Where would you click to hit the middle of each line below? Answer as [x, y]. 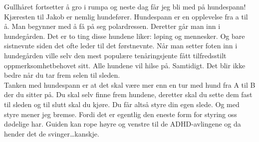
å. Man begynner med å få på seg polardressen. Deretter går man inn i [112, 26]
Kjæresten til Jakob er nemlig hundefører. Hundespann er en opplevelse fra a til [126, 16]
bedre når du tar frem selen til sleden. [62, 75]
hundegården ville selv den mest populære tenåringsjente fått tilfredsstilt [115, 55]
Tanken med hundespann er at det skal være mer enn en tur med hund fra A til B [130, 84]
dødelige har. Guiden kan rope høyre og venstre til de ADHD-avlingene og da [123, 124]
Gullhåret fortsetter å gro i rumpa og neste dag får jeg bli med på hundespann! [125, 6]
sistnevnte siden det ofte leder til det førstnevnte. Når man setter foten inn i [121, 46]
